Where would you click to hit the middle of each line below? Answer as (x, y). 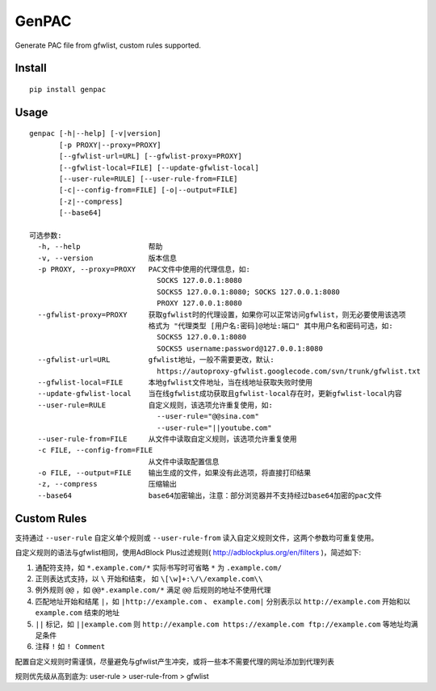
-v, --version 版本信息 (107, 258)
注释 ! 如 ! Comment (70, 647)
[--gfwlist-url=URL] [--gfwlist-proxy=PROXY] (151, 156)
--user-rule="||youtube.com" (214, 428)
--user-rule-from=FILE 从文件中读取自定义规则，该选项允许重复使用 (168, 439)
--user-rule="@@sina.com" (208, 417)
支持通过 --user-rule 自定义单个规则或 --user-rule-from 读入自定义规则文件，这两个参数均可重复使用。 (197, 537)
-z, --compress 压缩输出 (107, 484)
